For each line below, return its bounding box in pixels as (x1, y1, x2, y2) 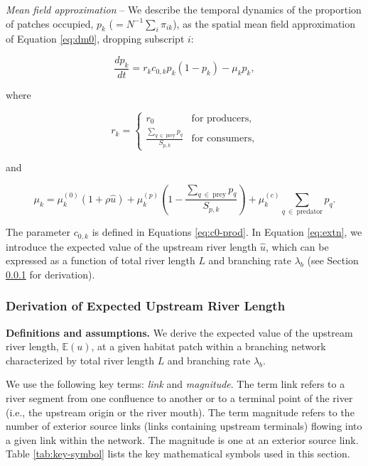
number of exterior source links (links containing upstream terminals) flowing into (6, 418, 362, 433)
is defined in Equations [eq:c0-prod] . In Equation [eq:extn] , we (92, 224, 362, 239)
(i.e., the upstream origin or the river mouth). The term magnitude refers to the (6, 404, 355, 419)
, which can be (266, 239, 329, 254)
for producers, (191, 113, 252, 124)
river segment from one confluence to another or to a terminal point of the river (6, 390, 353, 405)
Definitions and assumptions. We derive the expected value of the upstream (6, 325, 353, 340)
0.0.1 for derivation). (6, 266, 95, 281)
